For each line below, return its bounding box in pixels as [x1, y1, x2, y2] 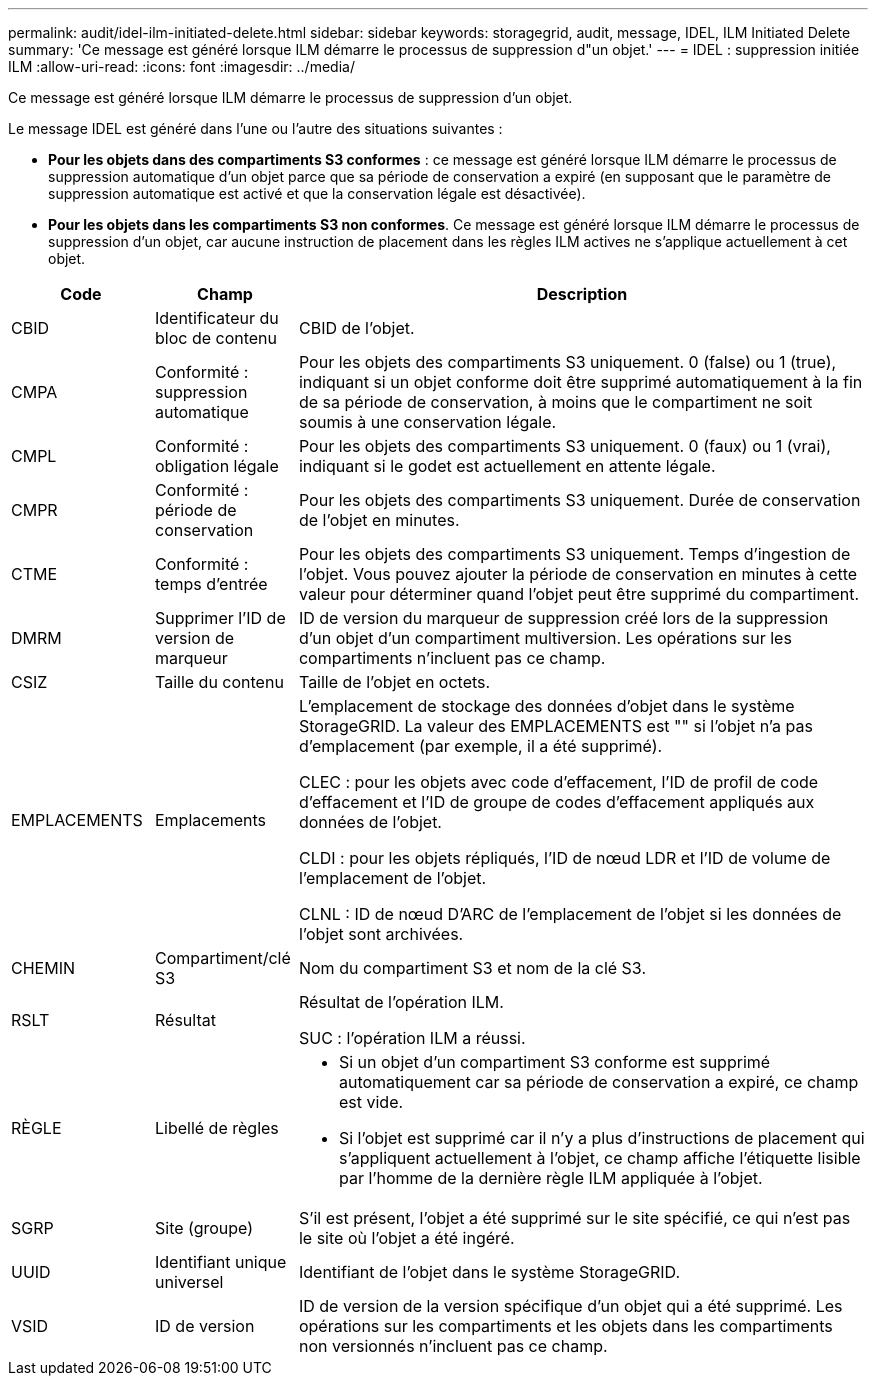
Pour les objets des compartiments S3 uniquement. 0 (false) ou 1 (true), [298, 352, 837, 372]
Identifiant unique [154, 1252, 287, 1272]
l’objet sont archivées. [298, 924, 464, 944]
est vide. [338, 1092, 404, 1112]
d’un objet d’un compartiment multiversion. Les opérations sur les [298, 628, 792, 648]
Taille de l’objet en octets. [298, 672, 491, 692]
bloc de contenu [154, 328, 278, 348]
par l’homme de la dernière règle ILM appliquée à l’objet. [338, 1168, 763, 1188]
